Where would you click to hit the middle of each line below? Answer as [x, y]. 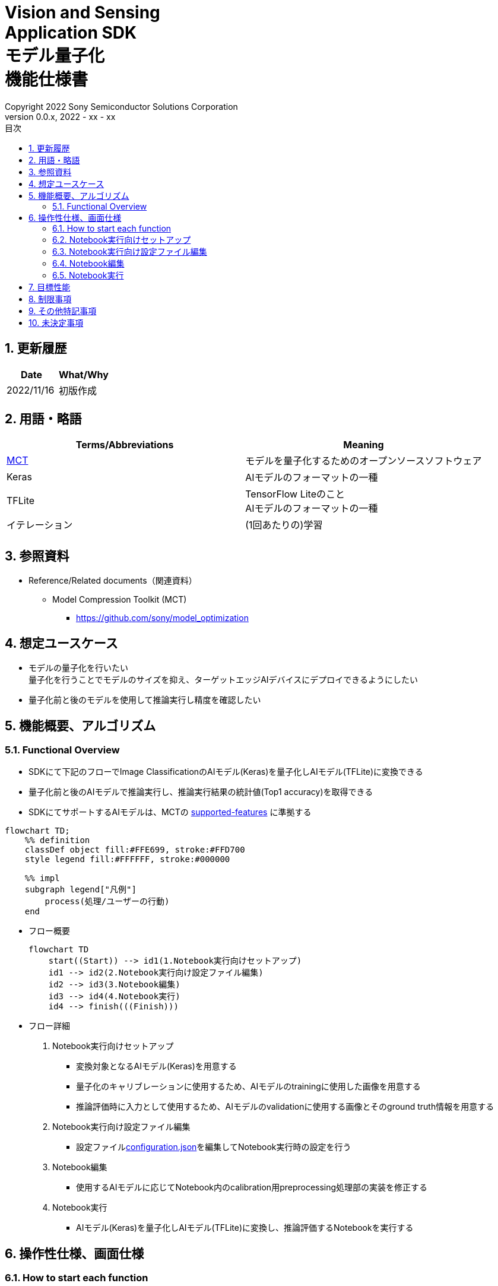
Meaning [364, 445]
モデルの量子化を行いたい [78, 668]
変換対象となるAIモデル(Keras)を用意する [156, 1066]
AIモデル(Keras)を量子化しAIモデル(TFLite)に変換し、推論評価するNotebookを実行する [245, 1228]
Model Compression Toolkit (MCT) [120, 600]
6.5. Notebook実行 [88, 275]
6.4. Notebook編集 [88, 263]
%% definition [57, 840]
